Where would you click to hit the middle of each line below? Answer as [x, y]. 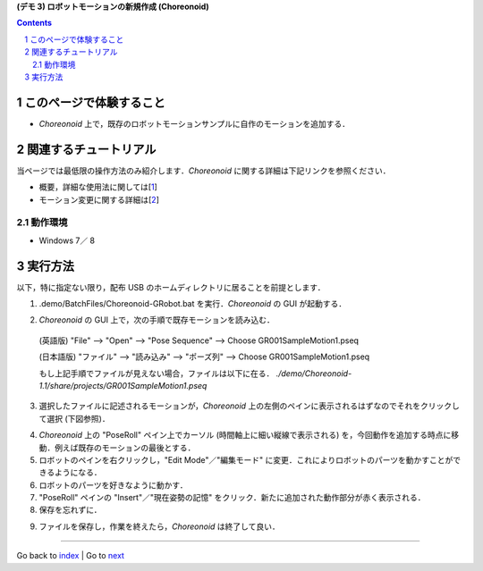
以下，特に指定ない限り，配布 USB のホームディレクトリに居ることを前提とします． [171, 287]
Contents [34, 23]
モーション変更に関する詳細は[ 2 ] [99, 199]
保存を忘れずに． [70, 510]
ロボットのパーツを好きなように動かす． [113, 485]
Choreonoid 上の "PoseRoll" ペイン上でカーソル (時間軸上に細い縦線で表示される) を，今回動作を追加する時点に [245, 435]
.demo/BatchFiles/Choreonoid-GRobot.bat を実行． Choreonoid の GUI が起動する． [193, 303]
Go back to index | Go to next [71, 556]
